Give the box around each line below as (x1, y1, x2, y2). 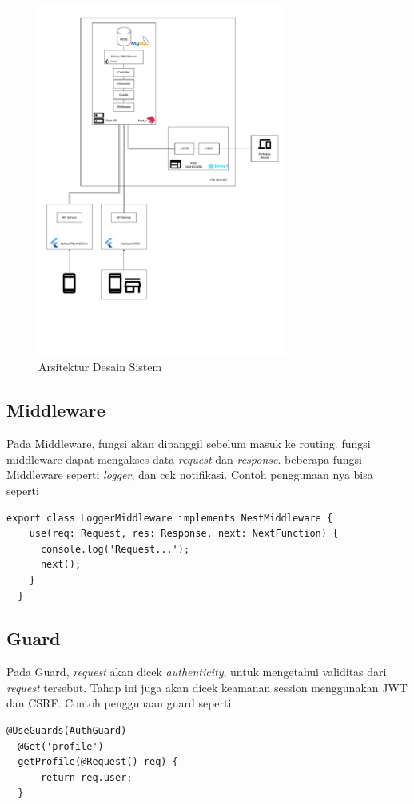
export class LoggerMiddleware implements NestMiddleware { (6, 512, 333, 524)
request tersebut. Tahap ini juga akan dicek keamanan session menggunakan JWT (6, 679, 408, 695)
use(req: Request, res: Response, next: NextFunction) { (29, 528, 339, 540)
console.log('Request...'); (40, 543, 190, 555)
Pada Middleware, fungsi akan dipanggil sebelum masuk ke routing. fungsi (6, 435, 371, 452)
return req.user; (40, 771, 133, 783)
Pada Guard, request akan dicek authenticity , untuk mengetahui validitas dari (6, 663, 387, 680)
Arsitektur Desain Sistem (38, 358, 162, 375)
